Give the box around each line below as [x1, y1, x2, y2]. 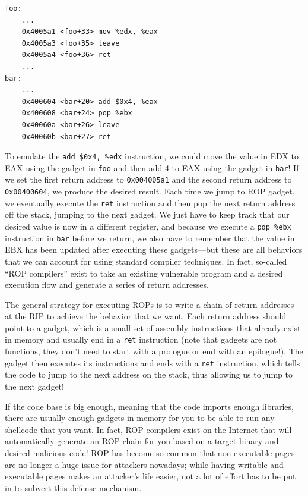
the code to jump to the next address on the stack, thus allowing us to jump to [5, 368, 293, 381]
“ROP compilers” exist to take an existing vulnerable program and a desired [5, 266, 283, 279]
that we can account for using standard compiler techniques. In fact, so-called [5, 255, 287, 267]
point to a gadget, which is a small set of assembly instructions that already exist [5, 321, 301, 334]
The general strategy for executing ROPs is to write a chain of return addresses [5, 298, 294, 310]
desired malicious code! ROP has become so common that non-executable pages [5, 446, 295, 459]
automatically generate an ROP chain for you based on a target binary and [5, 435, 279, 447]
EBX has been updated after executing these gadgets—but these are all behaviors [5, 243, 303, 256]
